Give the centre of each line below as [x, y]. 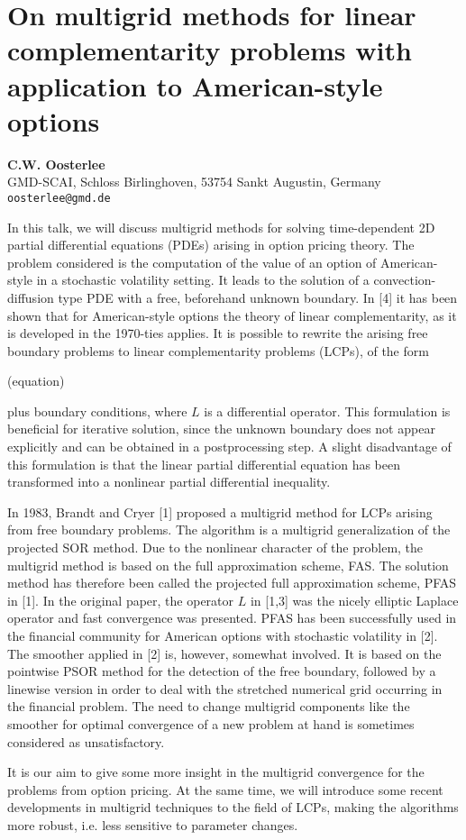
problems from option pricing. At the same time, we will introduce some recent [225, 789]
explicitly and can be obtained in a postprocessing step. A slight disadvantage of [229, 447]
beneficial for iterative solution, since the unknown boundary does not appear [221, 429]
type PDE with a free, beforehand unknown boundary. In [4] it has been [258, 297]
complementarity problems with [210, 50]
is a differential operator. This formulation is [327, 411]
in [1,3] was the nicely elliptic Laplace [354, 600]
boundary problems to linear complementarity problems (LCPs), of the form [218, 350]
